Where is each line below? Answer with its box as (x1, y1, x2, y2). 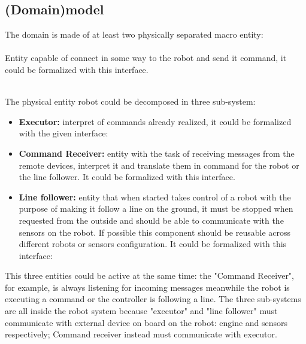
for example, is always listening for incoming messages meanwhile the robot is (5, 281, 290, 293)
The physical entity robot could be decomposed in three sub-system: (5, 95, 256, 108)
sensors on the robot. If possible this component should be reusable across (19, 226, 290, 238)
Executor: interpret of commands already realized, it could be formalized (19, 115, 292, 127)
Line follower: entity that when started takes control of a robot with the (19, 190, 291, 203)
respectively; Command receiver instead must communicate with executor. (5, 328, 277, 340)
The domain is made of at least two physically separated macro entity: (5, 28, 263, 41)
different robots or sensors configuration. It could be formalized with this (19, 238, 287, 250)
